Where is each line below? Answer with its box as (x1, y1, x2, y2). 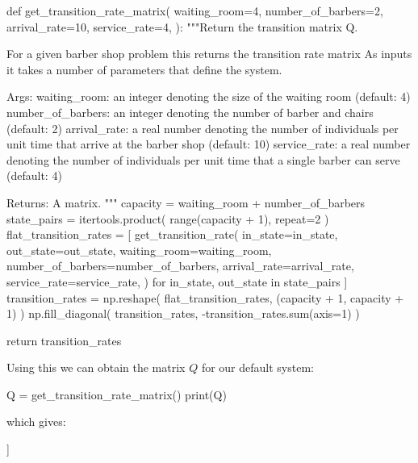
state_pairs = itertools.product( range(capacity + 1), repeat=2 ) (6, 210, 329, 227)
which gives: (6, 413, 66, 430)
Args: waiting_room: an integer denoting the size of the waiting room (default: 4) (6, 88, 411, 105)
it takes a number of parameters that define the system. (6, 60, 282, 77)
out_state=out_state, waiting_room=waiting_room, (6, 241, 272, 258)
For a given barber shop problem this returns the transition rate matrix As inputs (6, 45, 412, 62)
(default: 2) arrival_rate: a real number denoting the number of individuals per (6, 119, 399, 136)
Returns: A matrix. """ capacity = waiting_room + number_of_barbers (6, 194, 366, 211)
